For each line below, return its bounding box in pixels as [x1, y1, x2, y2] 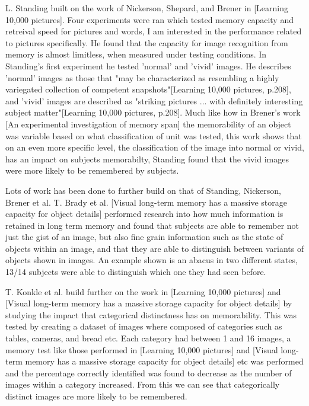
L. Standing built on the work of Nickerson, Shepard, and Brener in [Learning [5, 2, 288, 14]
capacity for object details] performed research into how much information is [5, 207, 283, 220]
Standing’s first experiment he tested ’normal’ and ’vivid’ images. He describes [5, 59, 291, 72]
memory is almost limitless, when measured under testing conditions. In [5, 48, 267, 60]
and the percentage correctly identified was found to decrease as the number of [5, 366, 292, 379]
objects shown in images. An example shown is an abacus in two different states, [5, 254, 298, 266]
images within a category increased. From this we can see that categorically [5, 378, 280, 391]
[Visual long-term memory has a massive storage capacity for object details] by [5, 297, 292, 309]
